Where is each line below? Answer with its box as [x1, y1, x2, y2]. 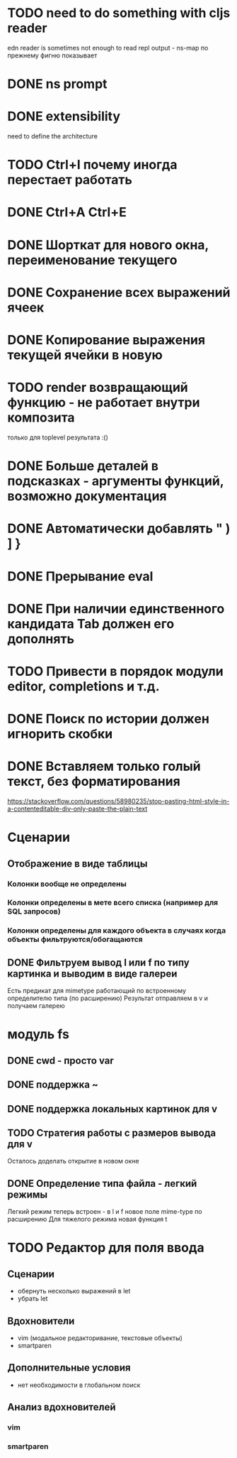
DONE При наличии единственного [7, 601, 225, 617]
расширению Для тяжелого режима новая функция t [7, 1215, 168, 1224]
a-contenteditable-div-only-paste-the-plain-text [7, 804, 148, 813]
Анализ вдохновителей [7, 1401, 116, 1413]
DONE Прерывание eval [7, 568, 154, 584]
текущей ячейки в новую [7, 347, 163, 363]
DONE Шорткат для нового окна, [7, 236, 209, 253]
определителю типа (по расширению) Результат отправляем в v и [7, 994, 209, 1002]
